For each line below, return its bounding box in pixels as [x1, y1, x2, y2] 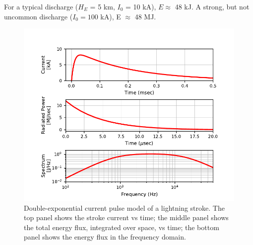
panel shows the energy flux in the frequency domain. [24, 232, 186, 242]
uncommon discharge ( [4, 11, 73, 21]
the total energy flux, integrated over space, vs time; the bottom [24, 222, 219, 232]
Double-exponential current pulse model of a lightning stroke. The [24, 202, 225, 213]
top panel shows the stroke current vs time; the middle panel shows [24, 212, 229, 223]
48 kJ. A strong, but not [175, 1, 250, 11]
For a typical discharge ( [4, 1, 78, 11]
